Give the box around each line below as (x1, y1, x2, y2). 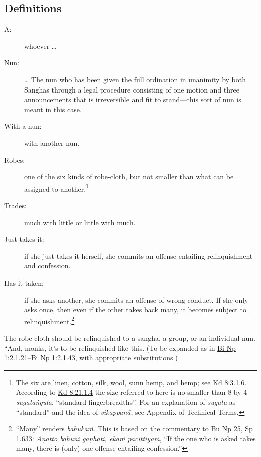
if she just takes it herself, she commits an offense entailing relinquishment (24, 250, 253, 261)
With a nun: (4, 121, 42, 131)
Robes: (4, 154, 25, 165)
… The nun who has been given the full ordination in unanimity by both (24, 74, 246, 84)
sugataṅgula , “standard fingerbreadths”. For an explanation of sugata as (16, 396, 236, 407)
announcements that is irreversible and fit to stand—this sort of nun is (24, 94, 241, 105)
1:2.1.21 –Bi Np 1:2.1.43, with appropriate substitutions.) (4, 352, 178, 363)
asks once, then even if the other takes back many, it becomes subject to (24, 304, 246, 315)
